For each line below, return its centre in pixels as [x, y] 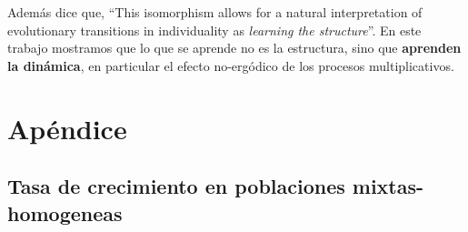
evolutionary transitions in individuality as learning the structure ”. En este [214, 30]
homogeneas [65, 212]
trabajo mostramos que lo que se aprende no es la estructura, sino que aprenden [234, 48]
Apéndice [67, 128]
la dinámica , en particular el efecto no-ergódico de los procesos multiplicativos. [231, 65]
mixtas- [388, 186]
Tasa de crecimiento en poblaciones [176, 186]
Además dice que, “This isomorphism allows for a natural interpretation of [215, 12]
